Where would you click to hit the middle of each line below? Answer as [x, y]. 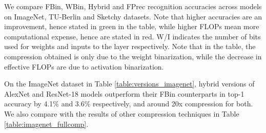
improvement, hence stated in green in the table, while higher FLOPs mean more [132, 26]
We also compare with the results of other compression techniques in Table [122, 113]
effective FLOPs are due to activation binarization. [84, 66]
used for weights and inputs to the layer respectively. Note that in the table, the [130, 46]
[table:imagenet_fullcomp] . [46, 124]
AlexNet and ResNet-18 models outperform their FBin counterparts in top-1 [124, 93]
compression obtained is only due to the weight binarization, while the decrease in [133, 56]
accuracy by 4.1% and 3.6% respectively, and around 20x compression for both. [129, 104]
